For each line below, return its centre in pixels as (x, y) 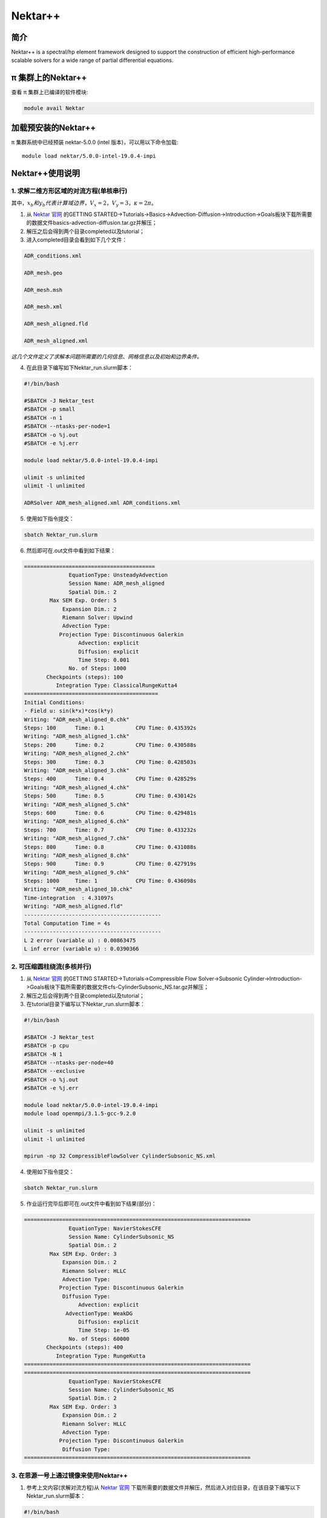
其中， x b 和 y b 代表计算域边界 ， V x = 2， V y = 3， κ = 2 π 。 (84, 204)
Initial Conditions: (54, 702)
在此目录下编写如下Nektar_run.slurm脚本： (80, 368)
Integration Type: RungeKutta (100, 1356)
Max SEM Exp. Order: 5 (83, 601)
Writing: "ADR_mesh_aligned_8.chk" (77, 855)
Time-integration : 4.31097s (69, 898)
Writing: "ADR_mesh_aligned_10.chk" (78, 889)
